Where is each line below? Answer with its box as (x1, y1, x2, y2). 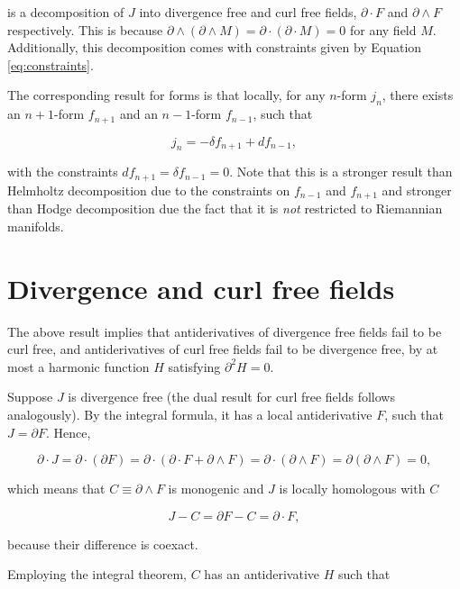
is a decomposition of (7, 3, 124, 21)
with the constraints (7, 162, 118, 181)
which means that (7, 479, 106, 498)
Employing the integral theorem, (7, 565, 188, 584)
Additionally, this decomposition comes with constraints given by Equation (7, 38, 422, 57)
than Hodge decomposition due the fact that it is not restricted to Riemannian (7, 199, 443, 218)
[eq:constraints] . (7, 55, 94, 74)
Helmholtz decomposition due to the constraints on (7, 180, 290, 199)
